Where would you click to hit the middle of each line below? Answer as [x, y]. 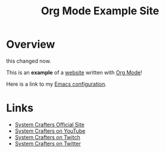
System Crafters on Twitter [48, 143]
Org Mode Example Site [100, 11]
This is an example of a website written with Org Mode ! [74, 72]
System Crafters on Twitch [47, 137]
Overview [31, 44]
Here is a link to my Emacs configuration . [57, 84]
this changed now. [29, 61]
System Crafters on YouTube [50, 131]
